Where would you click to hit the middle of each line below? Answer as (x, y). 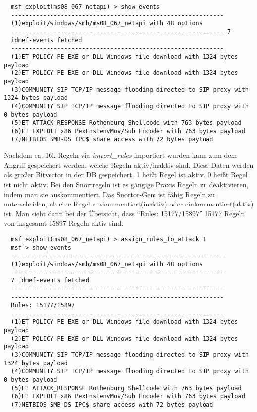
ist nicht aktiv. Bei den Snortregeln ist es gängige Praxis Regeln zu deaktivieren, (126, 184)
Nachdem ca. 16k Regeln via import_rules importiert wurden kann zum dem (121, 155)
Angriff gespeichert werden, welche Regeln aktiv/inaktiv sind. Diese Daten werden (129, 165)
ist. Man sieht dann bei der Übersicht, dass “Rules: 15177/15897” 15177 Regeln (125, 213)
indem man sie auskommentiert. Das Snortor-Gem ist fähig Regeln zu (109, 194)
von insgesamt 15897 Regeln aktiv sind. (64, 223)
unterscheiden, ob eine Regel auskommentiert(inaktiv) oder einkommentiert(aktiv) (129, 204)
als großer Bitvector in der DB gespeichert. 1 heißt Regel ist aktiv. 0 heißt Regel (126, 174)
